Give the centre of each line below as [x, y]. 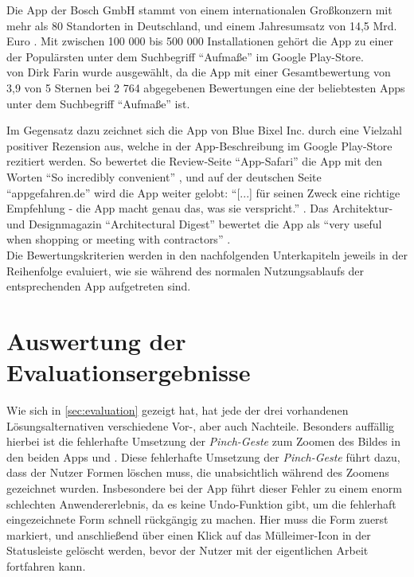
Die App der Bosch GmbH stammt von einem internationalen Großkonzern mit [199, 10]
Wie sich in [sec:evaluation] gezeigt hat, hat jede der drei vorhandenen [178, 410]
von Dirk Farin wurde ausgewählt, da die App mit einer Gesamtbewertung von [199, 72]
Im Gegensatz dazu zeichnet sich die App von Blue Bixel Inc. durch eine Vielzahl [204, 130]
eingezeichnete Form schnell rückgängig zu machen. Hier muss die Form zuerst [197, 519]
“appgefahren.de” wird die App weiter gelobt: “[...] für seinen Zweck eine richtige [203, 192]
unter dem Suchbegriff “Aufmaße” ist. [98, 103]
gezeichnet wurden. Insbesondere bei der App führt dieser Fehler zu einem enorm [204, 487]
